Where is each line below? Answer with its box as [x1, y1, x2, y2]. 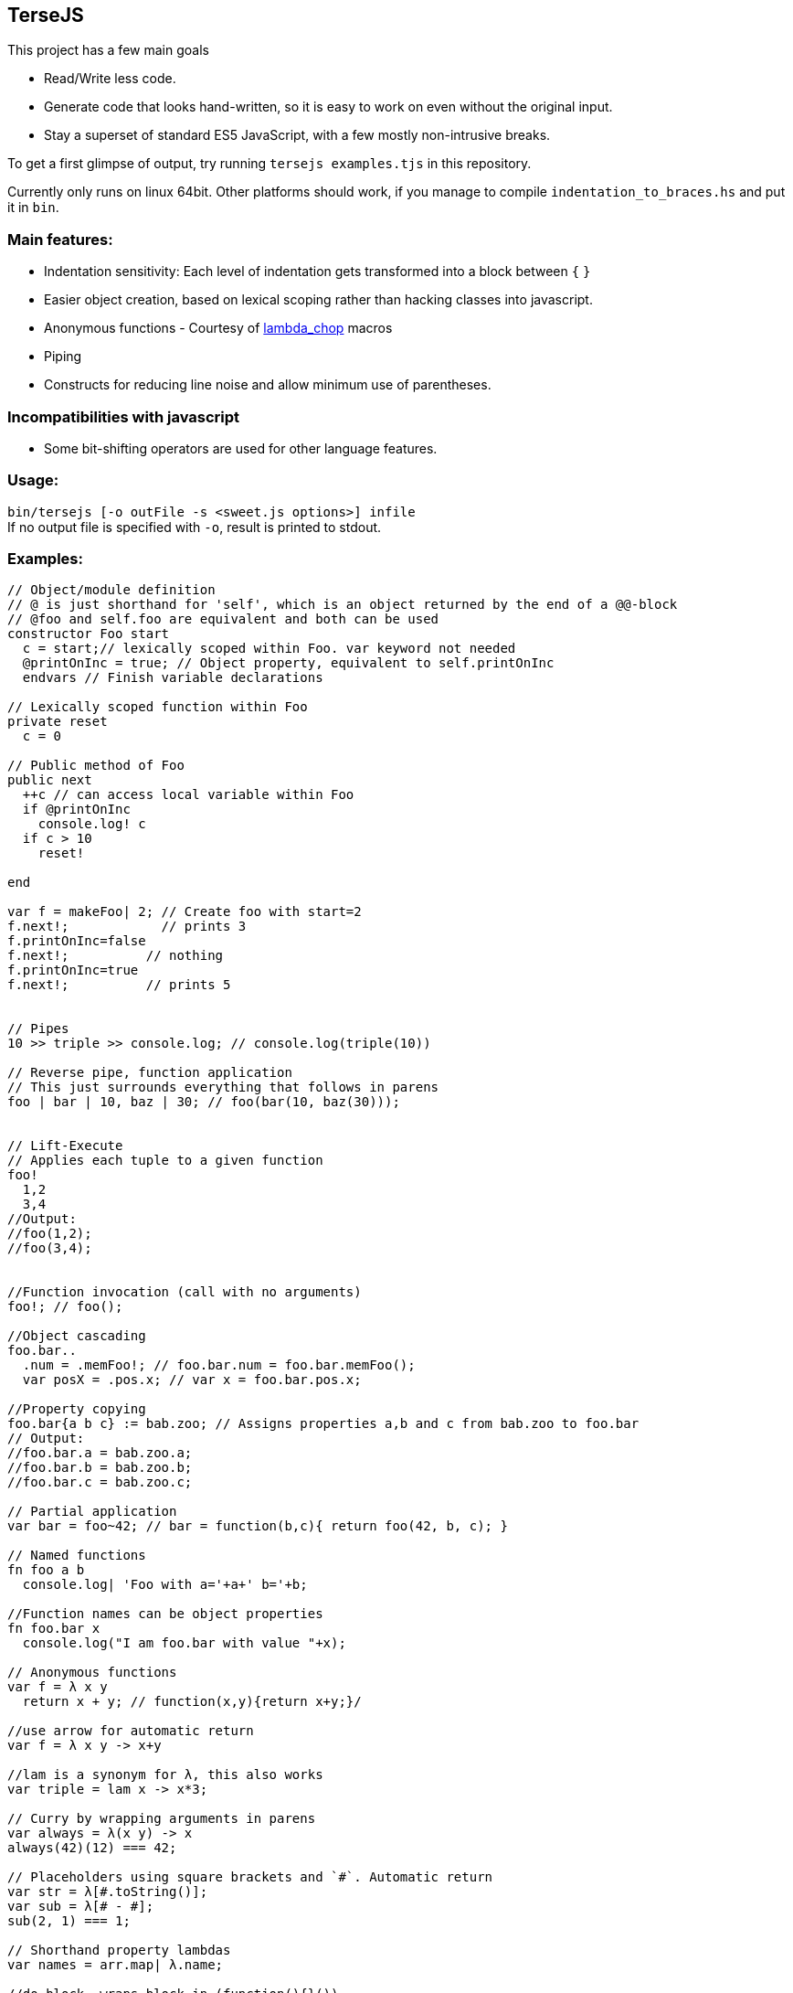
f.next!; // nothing [7, 948, 224, 964]
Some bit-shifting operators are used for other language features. [44, 440, 438, 456]
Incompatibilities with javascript [7, 407, 240, 426]
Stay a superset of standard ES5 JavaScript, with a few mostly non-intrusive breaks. [44, 127, 551, 144]
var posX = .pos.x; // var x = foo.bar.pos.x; [22, 1372, 362, 1388]
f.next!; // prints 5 [7, 977, 231, 993]
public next [7, 773, 92, 788]
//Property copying [7, 1401, 146, 1417]
